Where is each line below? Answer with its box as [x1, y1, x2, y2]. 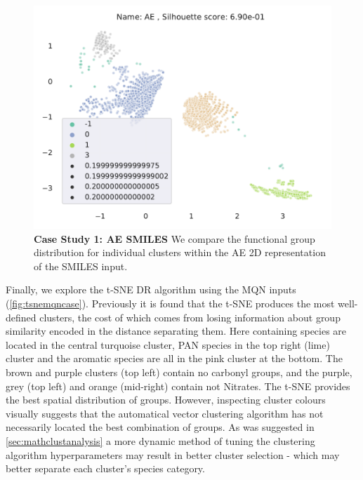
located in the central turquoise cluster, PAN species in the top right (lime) [6, 337, 330, 352]
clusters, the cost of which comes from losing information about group [39, 309, 341, 324]
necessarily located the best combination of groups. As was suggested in [6, 420, 315, 434]
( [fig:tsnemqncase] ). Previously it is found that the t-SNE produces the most [6, 295, 335, 310]
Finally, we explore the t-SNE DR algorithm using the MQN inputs [6, 282, 296, 297]
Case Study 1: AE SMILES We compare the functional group [34, 231, 315, 246]
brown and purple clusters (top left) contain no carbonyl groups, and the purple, [6, 364, 352, 379]
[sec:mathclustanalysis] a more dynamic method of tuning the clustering [6, 433, 315, 448]
